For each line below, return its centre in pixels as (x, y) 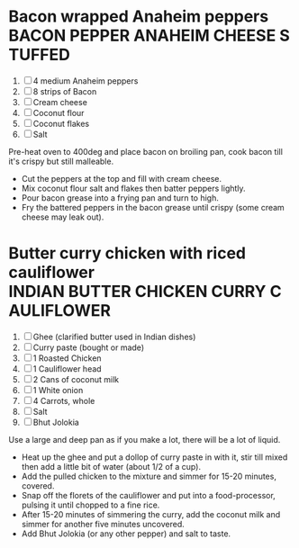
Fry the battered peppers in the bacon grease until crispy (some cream (153, 207)
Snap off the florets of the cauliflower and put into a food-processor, (148, 495)
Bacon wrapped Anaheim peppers (139, 17)
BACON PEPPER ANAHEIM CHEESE (142, 36)
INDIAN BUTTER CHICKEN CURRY (137, 292)
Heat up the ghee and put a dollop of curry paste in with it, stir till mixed (154, 457)
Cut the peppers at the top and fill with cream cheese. (122, 178)
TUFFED (40, 55)
